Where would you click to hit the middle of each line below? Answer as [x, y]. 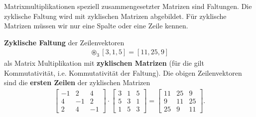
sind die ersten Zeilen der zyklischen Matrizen [77, 82]
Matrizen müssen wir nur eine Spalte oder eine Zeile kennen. [96, 26]
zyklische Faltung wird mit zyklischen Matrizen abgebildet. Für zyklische [115, 16]
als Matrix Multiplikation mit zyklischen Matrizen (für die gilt [104, 63]
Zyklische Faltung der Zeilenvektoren [64, 42]
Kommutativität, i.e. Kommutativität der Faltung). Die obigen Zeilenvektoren [123, 72]
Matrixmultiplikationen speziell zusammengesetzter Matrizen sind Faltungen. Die [128, 6]
